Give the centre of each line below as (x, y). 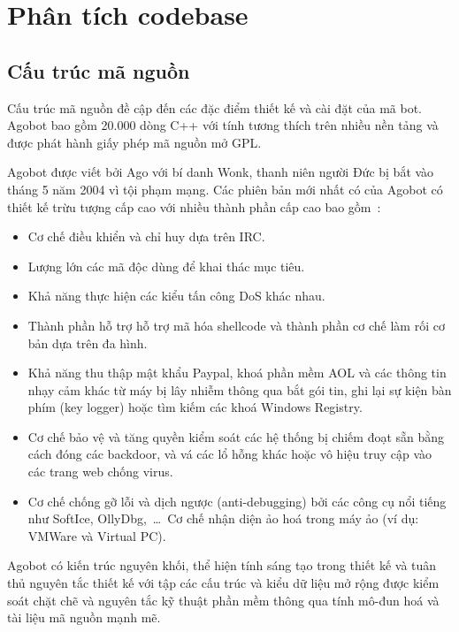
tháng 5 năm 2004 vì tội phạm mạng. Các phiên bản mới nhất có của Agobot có (225, 189)
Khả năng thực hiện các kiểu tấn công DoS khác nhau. (176, 296)
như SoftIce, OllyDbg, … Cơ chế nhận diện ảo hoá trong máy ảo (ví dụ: (223, 518)
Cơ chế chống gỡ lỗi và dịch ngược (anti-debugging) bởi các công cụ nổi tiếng (237, 501)
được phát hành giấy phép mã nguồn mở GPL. (134, 142)
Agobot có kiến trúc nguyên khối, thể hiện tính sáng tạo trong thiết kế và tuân (222, 565)
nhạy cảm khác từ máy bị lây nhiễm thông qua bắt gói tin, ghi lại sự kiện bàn (240, 389)
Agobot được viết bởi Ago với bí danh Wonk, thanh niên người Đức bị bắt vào (221, 172)
